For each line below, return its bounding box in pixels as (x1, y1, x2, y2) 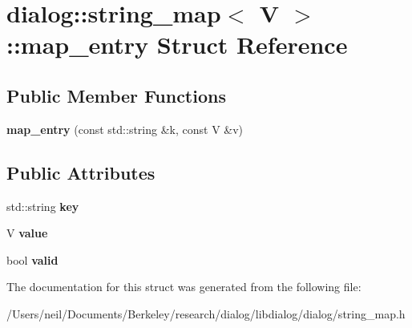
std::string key (6, 197, 79, 214)
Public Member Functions (6, 83, 226, 107)
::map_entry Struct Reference (6, 28, 348, 61)
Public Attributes (6, 160, 156, 184)
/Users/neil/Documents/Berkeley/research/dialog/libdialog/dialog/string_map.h (6, 305, 406, 322)
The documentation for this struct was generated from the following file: (6, 278, 362, 295)
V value (6, 225, 48, 241)
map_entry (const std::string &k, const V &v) (6, 120, 244, 137)
